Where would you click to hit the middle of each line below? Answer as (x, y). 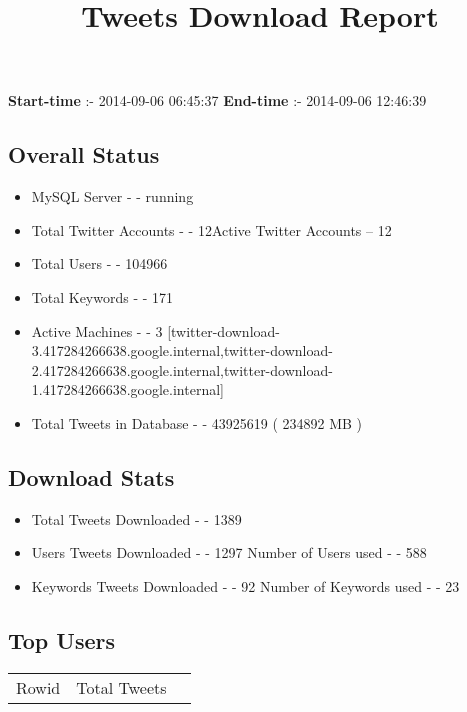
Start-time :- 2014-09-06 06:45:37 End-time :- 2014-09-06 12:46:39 (217, 100)
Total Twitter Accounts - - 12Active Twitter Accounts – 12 (211, 229)
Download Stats (91, 476)
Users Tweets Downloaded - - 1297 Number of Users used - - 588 (229, 552)
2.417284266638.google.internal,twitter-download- (182, 369)
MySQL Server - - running (112, 196)
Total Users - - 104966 (99, 263)
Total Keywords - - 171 (102, 296)
